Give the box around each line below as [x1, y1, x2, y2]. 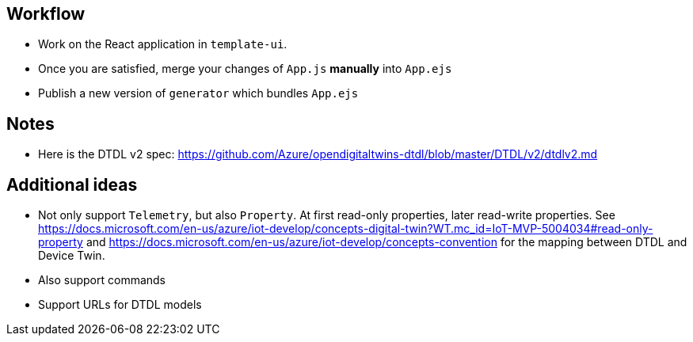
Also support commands [38, 273, 166, 287]
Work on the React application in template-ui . [38, 37, 287, 51]
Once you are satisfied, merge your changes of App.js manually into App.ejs [38, 62, 452, 76]
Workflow [6, 4, 86, 24]
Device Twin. [38, 249, 105, 263]
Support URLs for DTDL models [38, 298, 202, 312]
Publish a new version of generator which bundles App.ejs [38, 86, 359, 101]
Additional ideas [6, 174, 138, 195]
